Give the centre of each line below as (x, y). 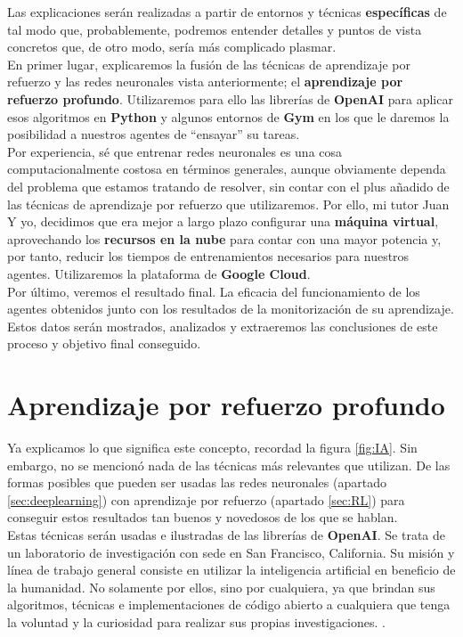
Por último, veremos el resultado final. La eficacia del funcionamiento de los (214, 291)
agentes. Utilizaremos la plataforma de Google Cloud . (159, 273)
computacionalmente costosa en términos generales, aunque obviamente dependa (227, 169)
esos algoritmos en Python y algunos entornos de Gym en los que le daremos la (228, 116)
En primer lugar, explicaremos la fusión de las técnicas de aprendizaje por (209, 64)
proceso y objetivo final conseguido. (104, 343)
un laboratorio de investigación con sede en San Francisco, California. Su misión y (231, 552)
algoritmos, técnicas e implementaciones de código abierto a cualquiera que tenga (229, 604)
